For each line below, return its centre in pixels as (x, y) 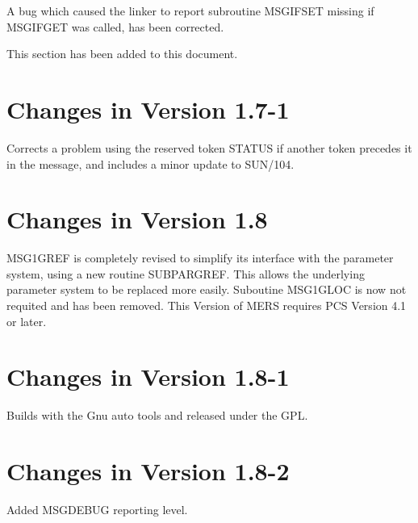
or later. (27, 321)
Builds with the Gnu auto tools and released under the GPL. (157, 415)
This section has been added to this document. (122, 54)
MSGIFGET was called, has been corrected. (115, 26)
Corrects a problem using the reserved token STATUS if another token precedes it (209, 147)
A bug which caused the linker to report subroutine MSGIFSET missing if (190, 10)
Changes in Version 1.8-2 (148, 471)
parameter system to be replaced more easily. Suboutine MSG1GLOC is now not (207, 289)
